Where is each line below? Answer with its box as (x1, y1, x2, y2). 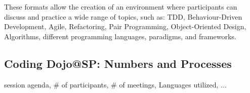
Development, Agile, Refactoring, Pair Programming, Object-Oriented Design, (4, 21, 246, 32)
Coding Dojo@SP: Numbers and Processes (4, 55, 232, 71)
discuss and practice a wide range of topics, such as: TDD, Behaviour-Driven (4, 11, 242, 22)
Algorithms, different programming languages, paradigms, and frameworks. (4, 31, 236, 41)
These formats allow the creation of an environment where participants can (4, 2, 237, 12)
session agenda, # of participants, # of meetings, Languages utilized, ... (4, 79, 227, 89)
